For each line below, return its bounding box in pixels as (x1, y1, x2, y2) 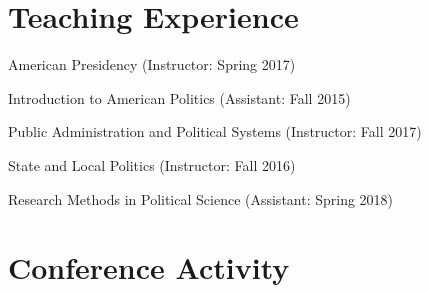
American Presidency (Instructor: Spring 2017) (8, 54, 296, 75)
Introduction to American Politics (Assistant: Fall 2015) (8, 87, 351, 108)
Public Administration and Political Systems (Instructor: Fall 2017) (8, 121, 422, 142)
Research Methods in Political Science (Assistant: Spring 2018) (8, 188, 394, 209)
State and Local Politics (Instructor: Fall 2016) (8, 154, 296, 175)
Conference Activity (8, 247, 290, 288)
